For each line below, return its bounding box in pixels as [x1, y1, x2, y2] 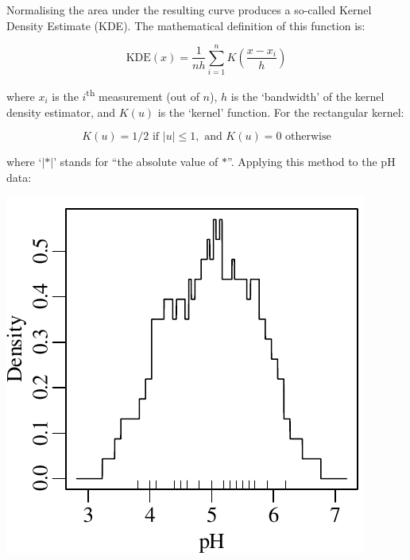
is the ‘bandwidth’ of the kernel [230, 87, 385, 104]
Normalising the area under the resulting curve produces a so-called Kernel [6, 2, 372, 17]
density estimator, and [6, 103, 116, 120]
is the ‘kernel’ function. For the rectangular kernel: [157, 103, 404, 120]
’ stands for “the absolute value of [53, 153, 219, 170]
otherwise [285, 131, 331, 143]
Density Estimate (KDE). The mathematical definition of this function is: [6, 17, 366, 33]
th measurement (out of [86, 86, 199, 104]
